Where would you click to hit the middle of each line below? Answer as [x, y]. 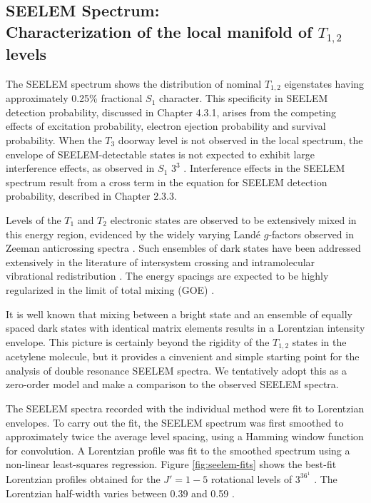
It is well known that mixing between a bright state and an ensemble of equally [179, 314]
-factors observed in [311, 234]
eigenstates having [324, 83]
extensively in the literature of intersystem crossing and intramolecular [161, 261]
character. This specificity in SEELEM [244, 98]
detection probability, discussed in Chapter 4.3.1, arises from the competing [171, 112]
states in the [319, 341]
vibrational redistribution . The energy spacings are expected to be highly [167, 276]
